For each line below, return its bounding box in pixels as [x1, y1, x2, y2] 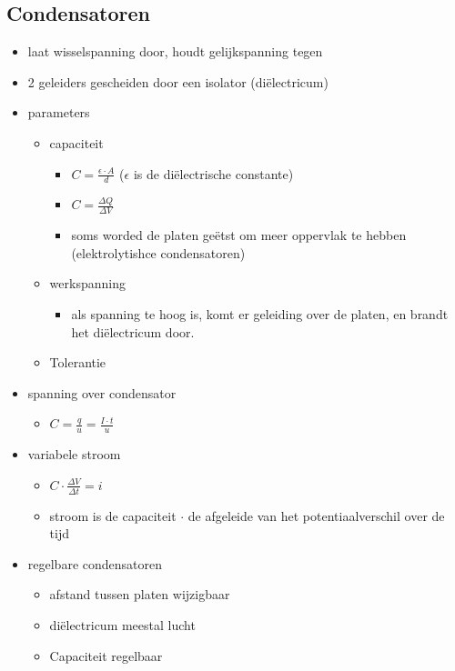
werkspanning [49, 274, 126, 293]
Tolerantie [49, 353, 106, 372]
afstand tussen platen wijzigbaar [49, 585, 230, 604]
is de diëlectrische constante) [133, 164, 294, 183]
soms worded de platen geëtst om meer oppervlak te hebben [71, 225, 407, 245]
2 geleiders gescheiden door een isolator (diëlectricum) [27, 72, 329, 91]
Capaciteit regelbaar [49, 646, 163, 665]
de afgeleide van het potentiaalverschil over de [187, 506, 445, 525]
